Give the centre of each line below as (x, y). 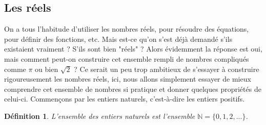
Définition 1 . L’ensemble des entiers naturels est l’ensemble (100, 116)
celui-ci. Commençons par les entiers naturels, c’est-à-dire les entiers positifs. (125, 99)
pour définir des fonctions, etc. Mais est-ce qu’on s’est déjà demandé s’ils (118, 39)
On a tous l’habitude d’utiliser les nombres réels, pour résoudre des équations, (127, 29)
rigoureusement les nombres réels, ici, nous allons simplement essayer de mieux (128, 79)
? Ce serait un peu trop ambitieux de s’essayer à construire (167, 69)
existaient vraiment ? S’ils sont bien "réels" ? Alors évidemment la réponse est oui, (133, 49)
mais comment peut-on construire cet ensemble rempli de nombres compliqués (127, 58)
